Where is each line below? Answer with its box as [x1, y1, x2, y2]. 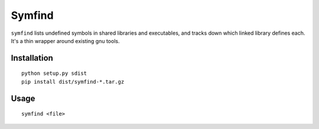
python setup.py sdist [21, 70, 87, 77]
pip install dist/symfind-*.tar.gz [21, 78, 125, 85]
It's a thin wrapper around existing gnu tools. [11, 37, 120, 44]
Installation [11, 53, 53, 63]
